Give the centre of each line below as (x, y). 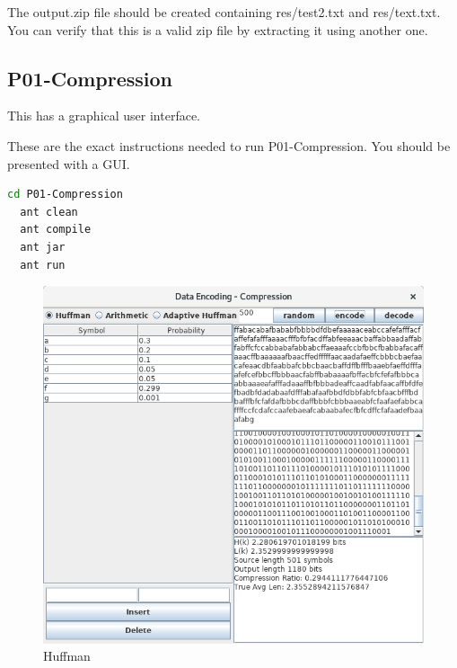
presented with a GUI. (69, 163)
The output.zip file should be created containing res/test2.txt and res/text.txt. (224, 12)
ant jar (43, 247)
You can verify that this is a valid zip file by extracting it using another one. (218, 29)
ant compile (56, 230)
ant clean (49, 212)
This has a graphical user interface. (104, 116)
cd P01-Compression (65, 195)
